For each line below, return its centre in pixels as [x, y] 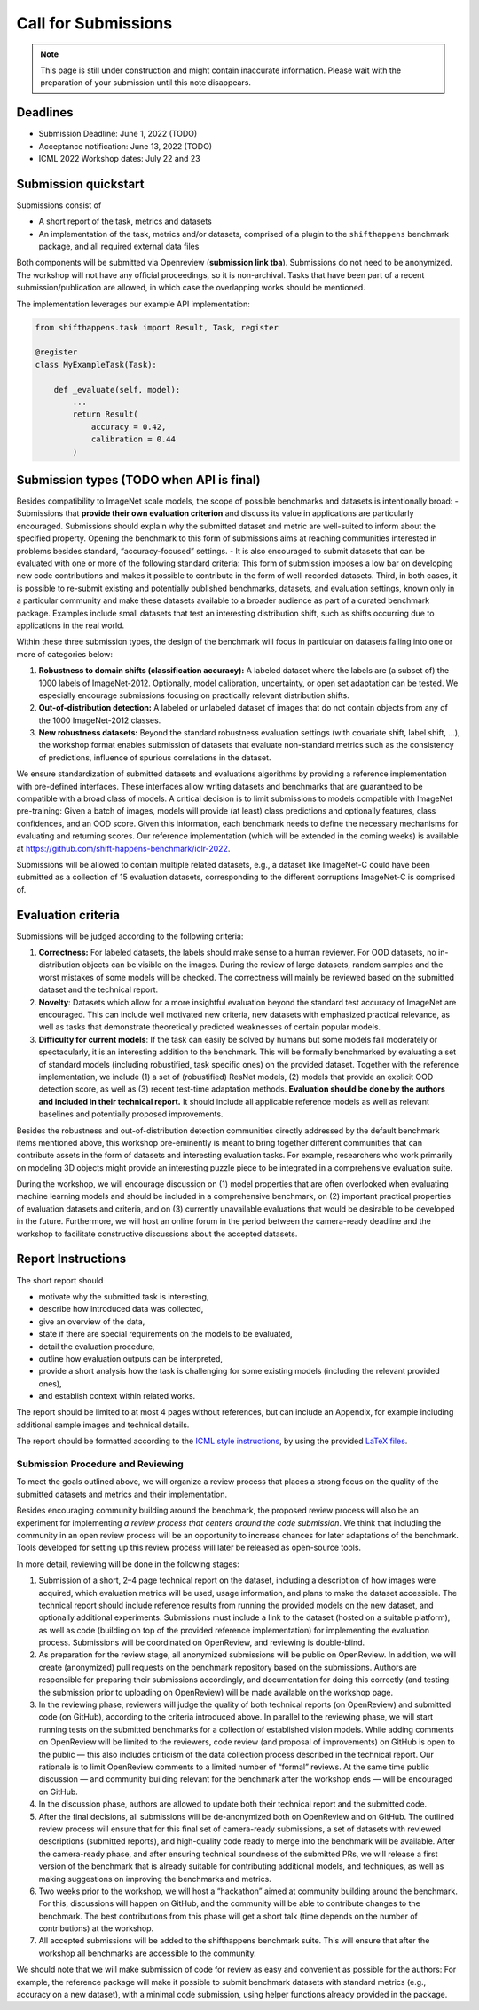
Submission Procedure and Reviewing [100, 1464]
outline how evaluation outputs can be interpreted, [131, 1358]
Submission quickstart [80, 183]
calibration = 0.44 [133, 439]
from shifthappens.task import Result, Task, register [157, 327]
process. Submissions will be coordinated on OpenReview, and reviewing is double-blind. [202, 1642]
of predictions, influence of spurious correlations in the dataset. [155, 757]
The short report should [60, 1280]
